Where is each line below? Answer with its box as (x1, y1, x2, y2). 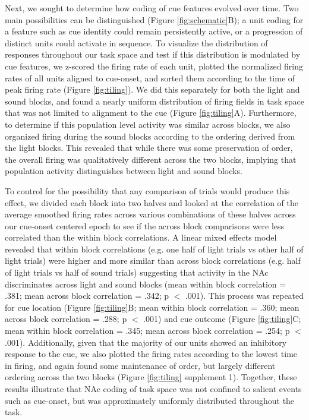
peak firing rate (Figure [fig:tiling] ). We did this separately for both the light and (5, 83, 300, 96)
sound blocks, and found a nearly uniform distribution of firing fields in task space (5, 94, 304, 107)
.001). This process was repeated (185, 289, 304, 302)
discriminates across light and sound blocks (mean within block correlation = (5, 277, 286, 290)
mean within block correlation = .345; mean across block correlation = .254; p (5, 324, 290, 337)
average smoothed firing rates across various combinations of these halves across (5, 208, 296, 220)
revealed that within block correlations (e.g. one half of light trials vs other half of (5, 242, 304, 255)
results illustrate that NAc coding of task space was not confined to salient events (5, 383, 302, 394)
